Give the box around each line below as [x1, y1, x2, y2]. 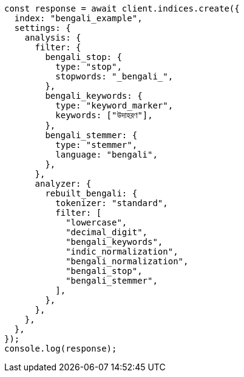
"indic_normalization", [66, 247, 178, 256]
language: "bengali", [55, 150, 158, 159]
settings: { [14, 23, 71, 33]
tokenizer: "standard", [55, 198, 168, 208]
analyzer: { [35, 179, 92, 189]
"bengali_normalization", [66, 256, 189, 266]
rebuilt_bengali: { [45, 189, 138, 198]
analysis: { [24, 33, 81, 42]
